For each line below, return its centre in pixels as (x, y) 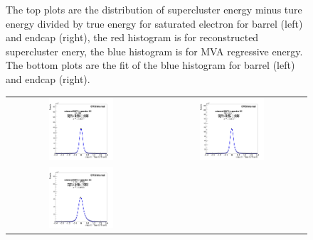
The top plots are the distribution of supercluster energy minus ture (154, 9)
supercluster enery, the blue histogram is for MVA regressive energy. (154, 51)
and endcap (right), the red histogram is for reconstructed (132, 37)
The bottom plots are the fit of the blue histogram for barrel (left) (150, 65)
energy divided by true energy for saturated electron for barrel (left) (154, 23)
